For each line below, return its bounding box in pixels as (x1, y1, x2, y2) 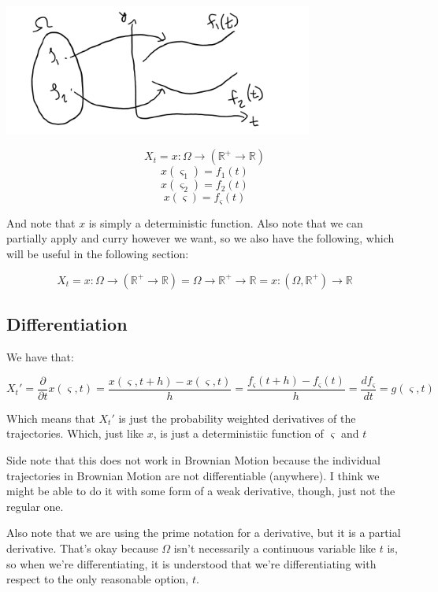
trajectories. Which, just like (6, 425, 144, 442)
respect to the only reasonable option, (6, 571, 189, 587)
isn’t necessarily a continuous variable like (173, 540, 377, 557)
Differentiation (6, 311, 128, 335)
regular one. (6, 498, 64, 514)
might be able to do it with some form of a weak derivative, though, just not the (6, 483, 395, 499)
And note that (6, 214, 76, 231)
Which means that (6, 409, 95, 426)
